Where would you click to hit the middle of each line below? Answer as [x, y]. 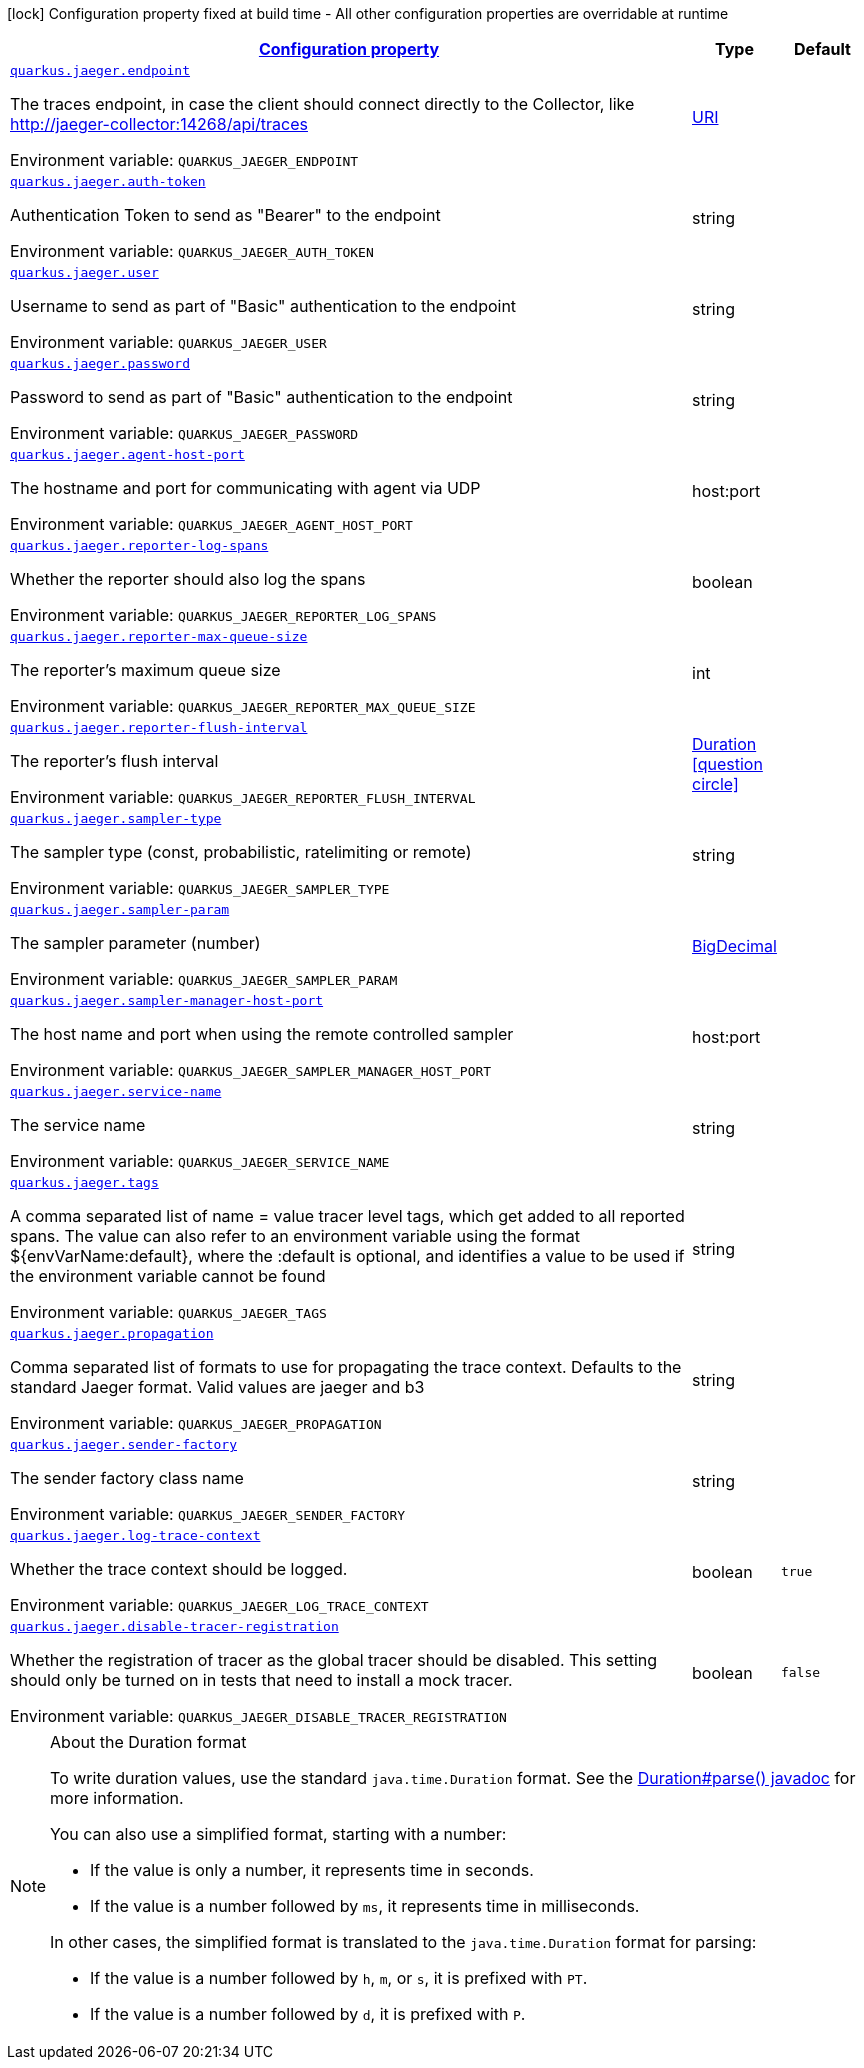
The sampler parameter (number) [135, 943]
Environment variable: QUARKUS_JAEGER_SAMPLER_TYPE [200, 888]
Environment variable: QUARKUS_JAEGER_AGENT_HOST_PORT [211, 524]
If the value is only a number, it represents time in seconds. [312, 1870]
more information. [117, 1798]
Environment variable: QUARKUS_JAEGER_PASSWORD [184, 433]
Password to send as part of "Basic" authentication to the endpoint [261, 397]
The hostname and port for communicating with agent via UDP [245, 488]
